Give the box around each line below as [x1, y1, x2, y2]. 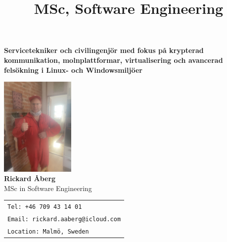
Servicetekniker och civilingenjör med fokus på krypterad [4, 45, 204, 55]
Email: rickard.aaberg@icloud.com [7, 216, 121, 223]
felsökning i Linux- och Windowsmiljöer [4, 64, 142, 75]
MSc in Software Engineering [4, 183, 92, 193]
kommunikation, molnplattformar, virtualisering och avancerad [4, 54, 223, 65]
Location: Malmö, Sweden [7, 228, 89, 235]
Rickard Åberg [4, 173, 56, 184]
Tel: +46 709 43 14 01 [7, 203, 82, 211]
